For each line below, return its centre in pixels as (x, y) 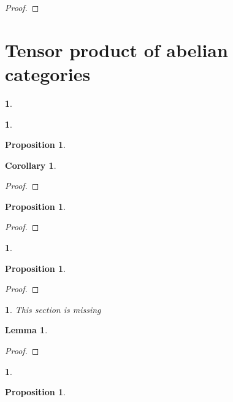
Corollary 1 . (31, 165)
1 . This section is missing (53, 309)
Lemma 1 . (26, 330)
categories (48, 73)
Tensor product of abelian (116, 49)
